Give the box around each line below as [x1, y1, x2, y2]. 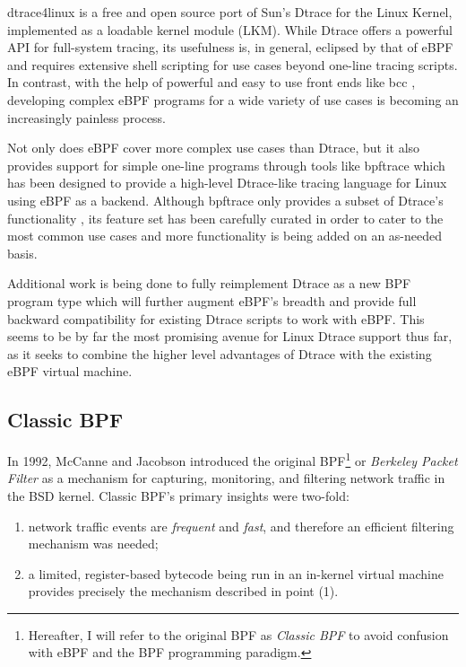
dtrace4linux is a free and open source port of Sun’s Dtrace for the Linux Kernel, [7, 3, 453, 21]
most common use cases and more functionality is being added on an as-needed [7, 226, 443, 245]
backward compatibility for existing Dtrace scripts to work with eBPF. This [7, 309, 425, 328]
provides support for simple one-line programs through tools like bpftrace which [7, 155, 445, 174]
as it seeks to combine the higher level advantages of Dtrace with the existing [7, 344, 432, 363]
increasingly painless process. [7, 108, 167, 127]
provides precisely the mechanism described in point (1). [28, 582, 339, 601]
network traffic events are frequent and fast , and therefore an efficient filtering [28, 516, 454, 535]
